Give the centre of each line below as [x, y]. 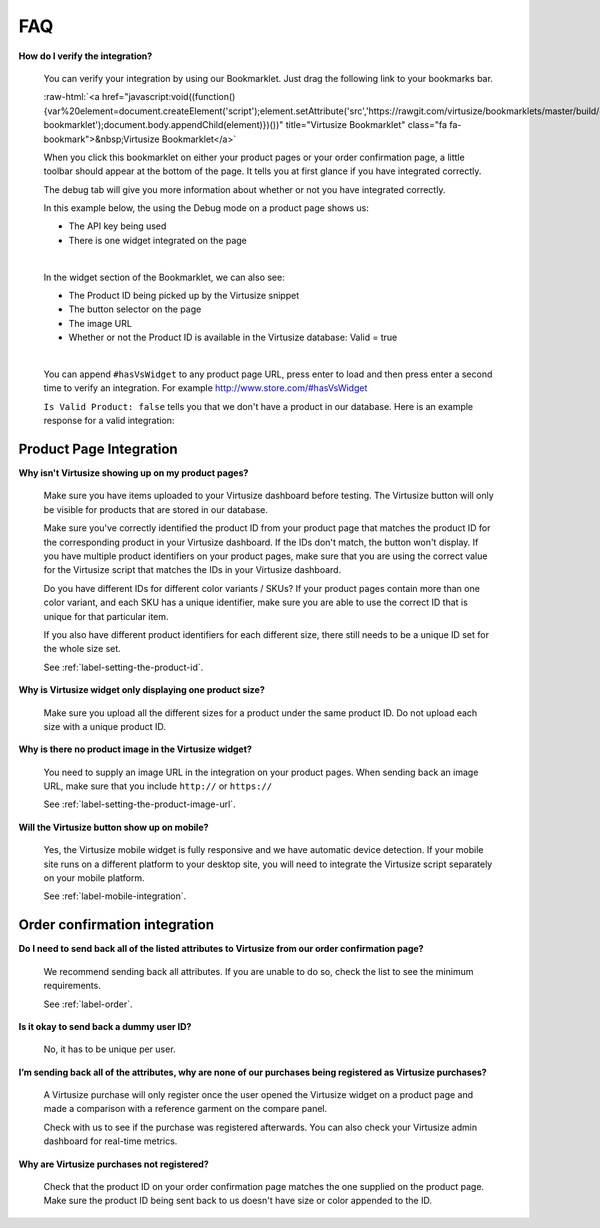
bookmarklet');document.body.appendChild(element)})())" [163, 125]
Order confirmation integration [116, 925]
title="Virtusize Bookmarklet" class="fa [366, 125]
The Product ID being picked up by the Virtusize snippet [184, 296]
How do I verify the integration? [85, 56]
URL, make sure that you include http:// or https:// [158, 786]
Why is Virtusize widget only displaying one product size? [141, 690]
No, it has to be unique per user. [109, 1049]
